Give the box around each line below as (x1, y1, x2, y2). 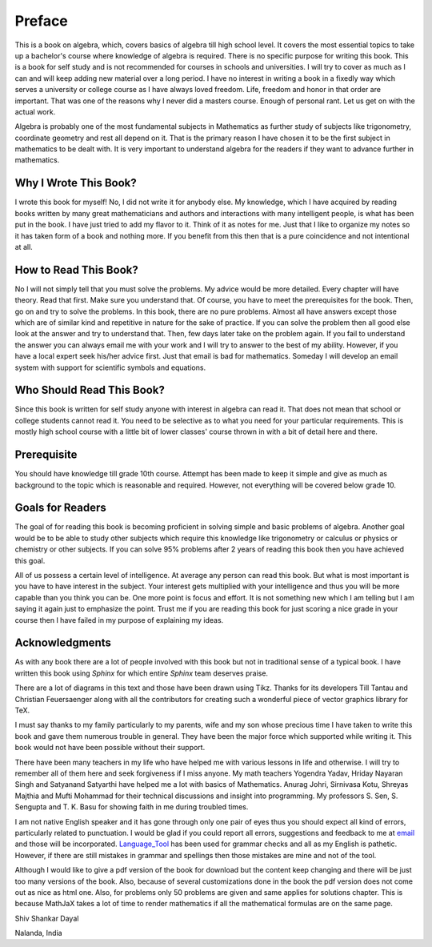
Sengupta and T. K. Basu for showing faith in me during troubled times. (14, 802, 249, 812)
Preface (14, 12, 68, 30)
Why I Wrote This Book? (14, 176, 138, 190)
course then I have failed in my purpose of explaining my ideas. (14, 615, 224, 624)
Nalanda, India (14, 929, 63, 938)
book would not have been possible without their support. (14, 743, 206, 752)
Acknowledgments (14, 636, 112, 650)
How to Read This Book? (14, 263, 139, 276)
